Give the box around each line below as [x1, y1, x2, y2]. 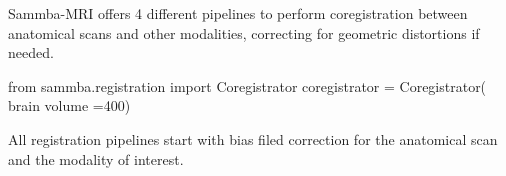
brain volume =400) [8, 95, 131, 116]
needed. [8, 42, 54, 63]
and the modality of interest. [8, 148, 184, 169]
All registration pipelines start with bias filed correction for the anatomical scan [8, 128, 498, 149]
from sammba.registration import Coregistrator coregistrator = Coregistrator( [8, 75, 487, 96]
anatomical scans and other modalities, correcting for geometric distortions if [8, 22, 480, 43]
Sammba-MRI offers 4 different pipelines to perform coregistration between [8, 3, 468, 23]
